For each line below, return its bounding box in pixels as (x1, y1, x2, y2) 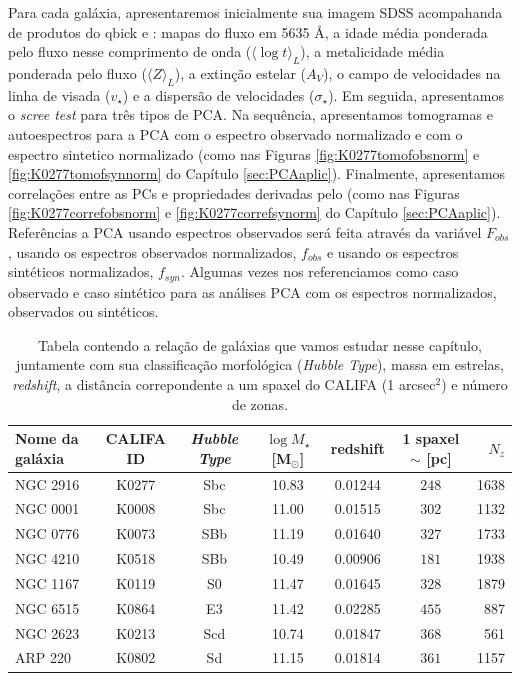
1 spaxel (402, 428, 460, 449)
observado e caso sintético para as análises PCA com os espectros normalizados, (8, 281, 497, 302)
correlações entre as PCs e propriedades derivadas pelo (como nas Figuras (8, 182, 460, 203)
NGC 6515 (15, 597, 80, 618)
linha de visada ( (8, 84, 111, 105)
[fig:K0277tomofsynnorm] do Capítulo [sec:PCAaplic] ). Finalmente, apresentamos (8, 163, 506, 184)
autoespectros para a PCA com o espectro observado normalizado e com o (8, 123, 463, 144)
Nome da (15, 428, 79, 449)
